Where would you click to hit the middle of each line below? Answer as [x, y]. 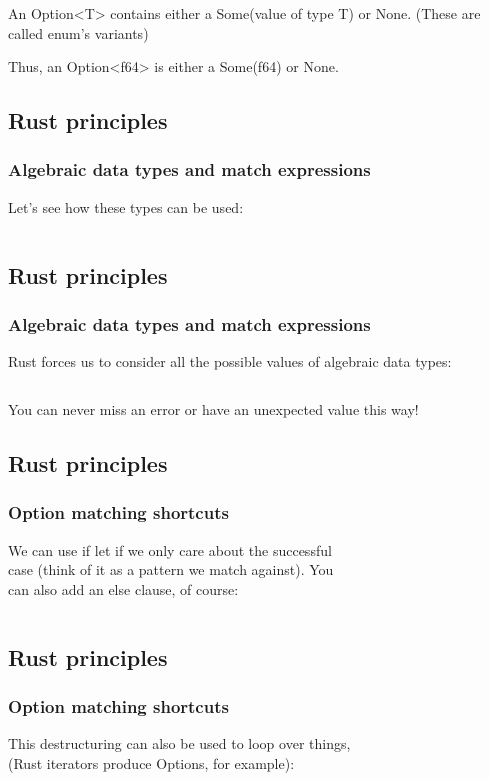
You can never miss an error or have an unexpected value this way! [213, 408]
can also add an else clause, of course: [123, 588]
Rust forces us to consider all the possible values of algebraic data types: [230, 361]
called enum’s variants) [78, 32]
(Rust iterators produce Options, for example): [151, 762]
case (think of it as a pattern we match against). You [171, 569]
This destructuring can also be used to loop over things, [179, 743]
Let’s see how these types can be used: [126, 206]
